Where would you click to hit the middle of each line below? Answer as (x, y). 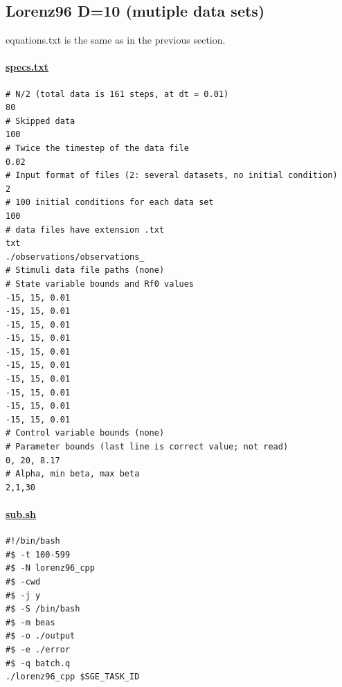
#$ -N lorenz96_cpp (50, 568)
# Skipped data (40, 121)
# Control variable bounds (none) (85, 433)
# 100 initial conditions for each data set (110, 203)
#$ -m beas (30, 622)
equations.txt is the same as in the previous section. (116, 40)
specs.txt (27, 67)
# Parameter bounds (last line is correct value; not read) (147, 447)
